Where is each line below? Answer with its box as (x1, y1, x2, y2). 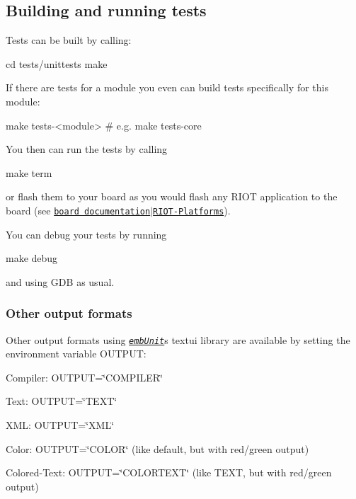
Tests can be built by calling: (6, 33, 132, 47)
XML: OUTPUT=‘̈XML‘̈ (6, 418, 115, 432)
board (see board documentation (6, 202, 151, 217)
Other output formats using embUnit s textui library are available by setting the (6, 332, 350, 347)
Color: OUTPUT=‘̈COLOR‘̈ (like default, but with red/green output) (6, 441, 309, 456)
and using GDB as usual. (6, 274, 115, 289)
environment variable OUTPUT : (6, 346, 147, 361)
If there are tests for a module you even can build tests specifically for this (6, 80, 328, 95)
